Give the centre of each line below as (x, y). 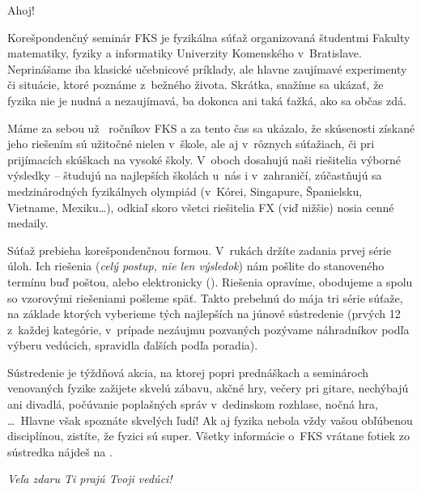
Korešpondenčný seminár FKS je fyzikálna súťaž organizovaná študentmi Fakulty (209, 37)
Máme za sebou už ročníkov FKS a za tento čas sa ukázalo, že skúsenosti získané (211, 127)
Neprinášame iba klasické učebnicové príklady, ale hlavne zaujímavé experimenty (207, 68)
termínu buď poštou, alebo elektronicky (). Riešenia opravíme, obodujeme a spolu (210, 281)
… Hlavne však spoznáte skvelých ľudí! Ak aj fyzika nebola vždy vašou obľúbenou (210, 420)
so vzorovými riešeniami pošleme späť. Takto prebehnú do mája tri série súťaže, (205, 297)
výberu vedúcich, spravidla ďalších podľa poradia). (133, 345)
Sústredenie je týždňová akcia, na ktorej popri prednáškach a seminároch (188, 372)
